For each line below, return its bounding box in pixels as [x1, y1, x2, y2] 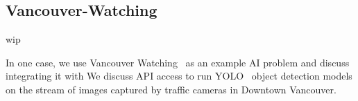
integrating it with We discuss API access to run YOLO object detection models [6, 68, 352, 83]
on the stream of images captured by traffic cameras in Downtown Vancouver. [6, 82, 336, 96]
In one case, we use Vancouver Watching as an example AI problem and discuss [6, 55, 350, 69]
